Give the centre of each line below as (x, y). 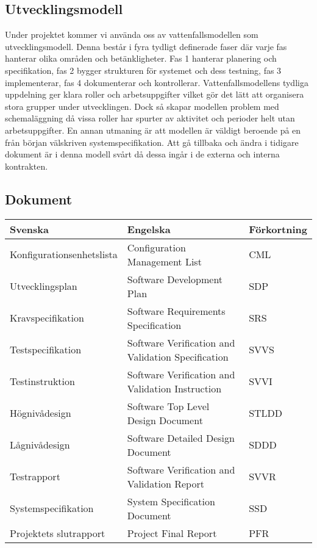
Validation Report (166, 483)
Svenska (30, 229)
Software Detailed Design (181, 438)
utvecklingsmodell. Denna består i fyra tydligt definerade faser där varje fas (146, 46)
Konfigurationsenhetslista (64, 254)
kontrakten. (27, 166)
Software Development (175, 279)
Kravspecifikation (47, 318)
